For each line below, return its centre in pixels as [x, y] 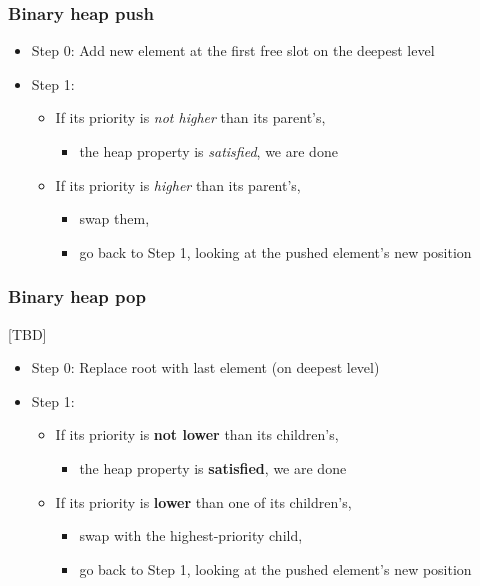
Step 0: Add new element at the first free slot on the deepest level [233, 50]
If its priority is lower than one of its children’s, [203, 501]
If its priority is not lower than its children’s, [197, 434]
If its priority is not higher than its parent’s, [190, 117]
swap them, [114, 218]
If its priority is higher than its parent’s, [178, 184]
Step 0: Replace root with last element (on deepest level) [205, 367]
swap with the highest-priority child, [191, 535]
